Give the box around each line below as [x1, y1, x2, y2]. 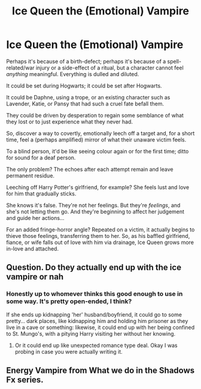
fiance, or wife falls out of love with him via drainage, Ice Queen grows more [6, 239, 194, 246]
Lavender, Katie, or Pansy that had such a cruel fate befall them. [6, 100, 165, 107]
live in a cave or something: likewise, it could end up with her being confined [6, 324, 195, 331]
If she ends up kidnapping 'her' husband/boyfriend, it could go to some [6, 310, 182, 318]
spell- [167, 58, 181, 65]
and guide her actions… [6, 214, 65, 221]
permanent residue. [6, 172, 55, 179]
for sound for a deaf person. [6, 154, 76, 161]
